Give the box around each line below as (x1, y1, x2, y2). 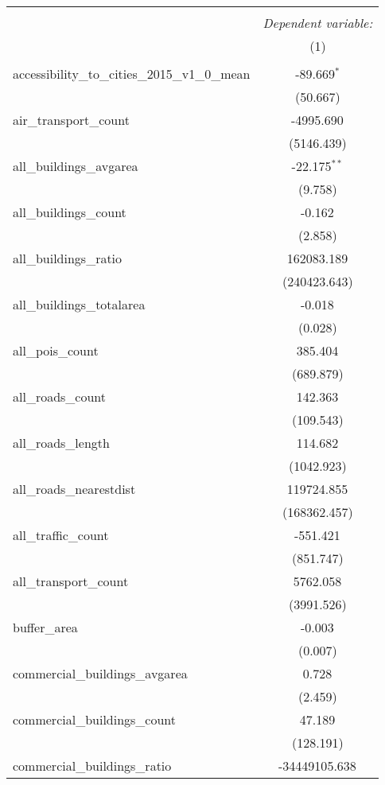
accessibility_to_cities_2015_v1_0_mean (13, 64, 251, 83)
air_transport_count (13, 111, 130, 129)
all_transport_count (13, 572, 129, 590)
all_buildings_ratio (13, 249, 122, 267)
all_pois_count (13, 341, 99, 359)
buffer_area (13, 618, 78, 636)
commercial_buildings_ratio (13, 756, 172, 775)
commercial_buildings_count (13, 710, 177, 729)
